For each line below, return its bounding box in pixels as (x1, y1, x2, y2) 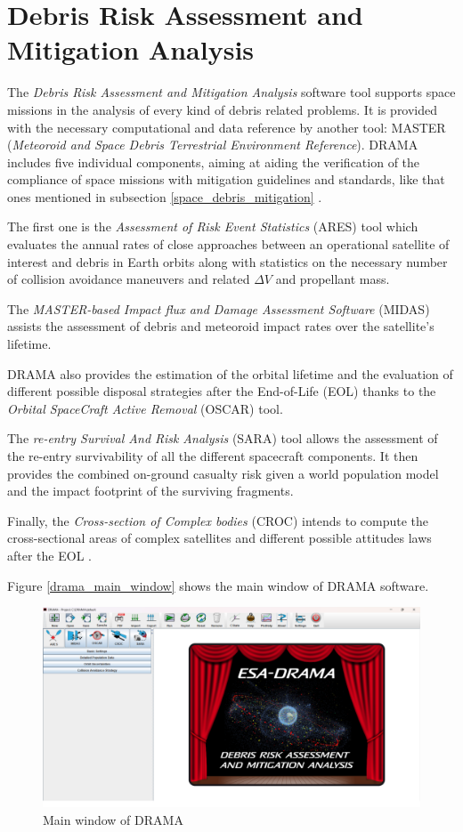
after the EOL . (7, 545, 92, 564)
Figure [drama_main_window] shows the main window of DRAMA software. (7, 576, 429, 594)
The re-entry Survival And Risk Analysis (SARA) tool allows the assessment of (7, 429, 438, 448)
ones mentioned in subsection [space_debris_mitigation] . (7, 187, 322, 206)
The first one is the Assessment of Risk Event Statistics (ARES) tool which (7, 217, 418, 236)
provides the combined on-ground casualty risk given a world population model (7, 464, 439, 482)
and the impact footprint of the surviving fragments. (7, 481, 294, 500)
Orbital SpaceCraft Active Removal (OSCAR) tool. (7, 399, 283, 417)
